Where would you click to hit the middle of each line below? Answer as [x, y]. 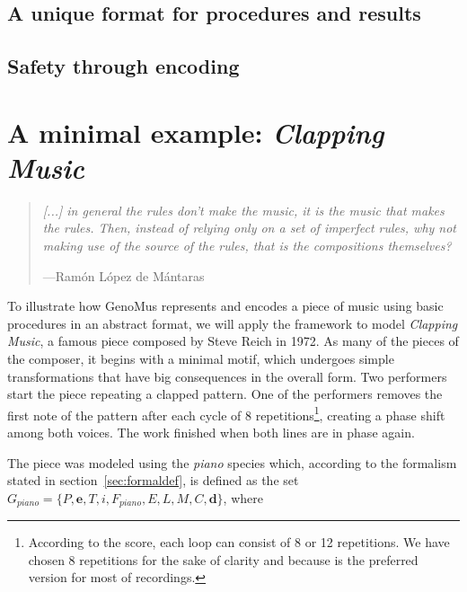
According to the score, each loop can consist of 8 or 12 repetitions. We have [239, 542]
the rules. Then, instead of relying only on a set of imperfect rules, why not [250, 228]
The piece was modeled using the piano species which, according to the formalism [232, 462]
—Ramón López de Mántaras [123, 275]
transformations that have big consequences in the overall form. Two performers [227, 376]
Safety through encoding [123, 66]
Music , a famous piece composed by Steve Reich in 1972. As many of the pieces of [233, 341]
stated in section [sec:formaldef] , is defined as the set [153, 480]
